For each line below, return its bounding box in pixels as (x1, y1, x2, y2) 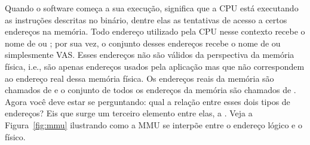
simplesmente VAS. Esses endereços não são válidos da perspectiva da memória (5, 48, 294, 61)
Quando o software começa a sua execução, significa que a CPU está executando (5, 2, 299, 14)
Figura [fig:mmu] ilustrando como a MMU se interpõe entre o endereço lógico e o (5, 118, 302, 131)
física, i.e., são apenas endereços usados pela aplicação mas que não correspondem (5, 60, 305, 72)
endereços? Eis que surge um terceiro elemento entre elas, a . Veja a (5, 107, 253, 119)
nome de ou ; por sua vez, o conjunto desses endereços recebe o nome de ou (5, 36, 281, 49)
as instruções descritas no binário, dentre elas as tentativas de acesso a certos (5, 13, 287, 26)
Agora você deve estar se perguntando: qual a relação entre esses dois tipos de (5, 95, 290, 107)
